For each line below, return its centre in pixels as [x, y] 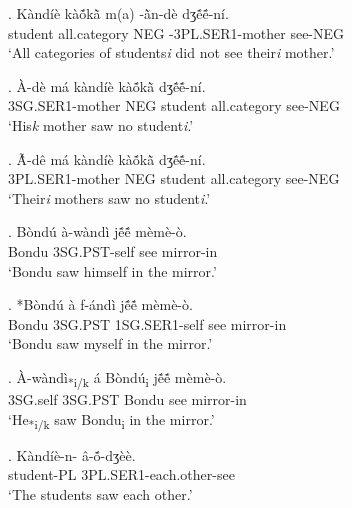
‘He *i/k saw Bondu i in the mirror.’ [111, 420]
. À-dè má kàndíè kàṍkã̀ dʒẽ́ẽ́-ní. [107, 85]
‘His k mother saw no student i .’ [101, 124]
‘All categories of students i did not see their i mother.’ [171, 52]
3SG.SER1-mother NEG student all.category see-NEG [174, 105]
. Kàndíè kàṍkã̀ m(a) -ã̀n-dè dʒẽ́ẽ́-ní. [118, 13]
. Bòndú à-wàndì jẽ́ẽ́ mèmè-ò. [97, 231]
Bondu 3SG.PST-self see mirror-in [113, 250]
